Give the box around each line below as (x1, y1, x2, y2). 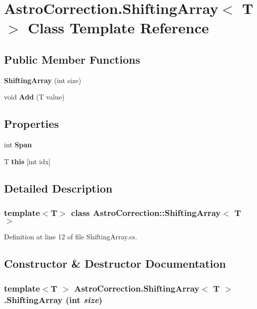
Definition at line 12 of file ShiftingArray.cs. (4, 231, 137, 242)
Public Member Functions (4, 51, 140, 67)
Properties (4, 116, 59, 131)
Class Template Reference (28, 17, 209, 38)
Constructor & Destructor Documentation (4, 256, 226, 271)
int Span (4, 139, 32, 150)
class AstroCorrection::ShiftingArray (71, 206, 221, 219)
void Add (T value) (4, 92, 65, 102)
